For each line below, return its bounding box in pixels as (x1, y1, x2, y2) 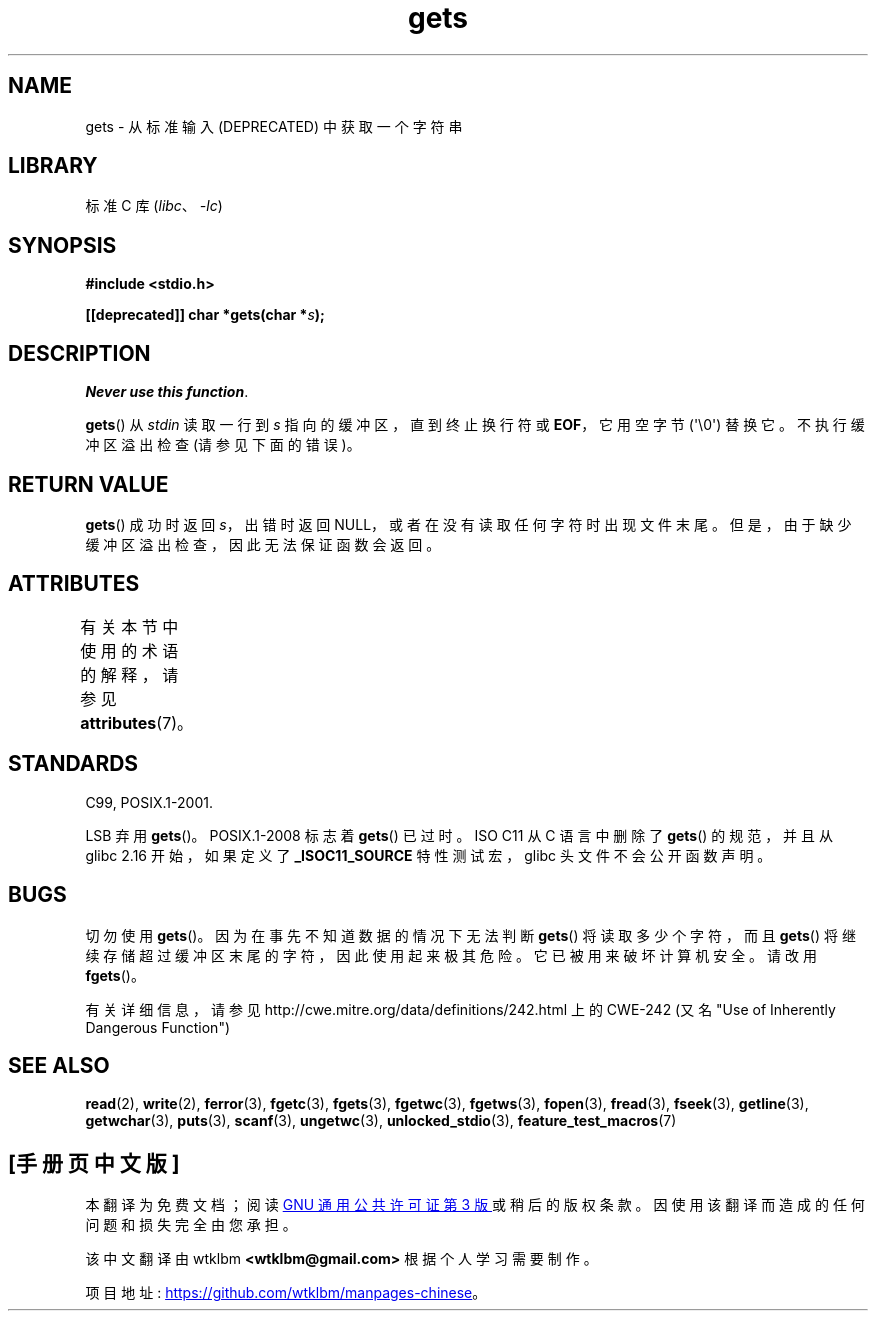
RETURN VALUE (8, 471, 169, 497)
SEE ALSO (8, 1052, 110, 1078)
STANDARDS (8, 751, 139, 777)
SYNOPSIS (8, 232, 117, 258)
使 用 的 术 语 (80, 640, 179, 661)
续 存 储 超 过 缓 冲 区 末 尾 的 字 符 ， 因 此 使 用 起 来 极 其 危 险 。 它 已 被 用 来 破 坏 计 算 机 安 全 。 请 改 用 (85, 946, 817, 964)
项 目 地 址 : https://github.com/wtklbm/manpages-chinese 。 (85, 1284, 487, 1302)
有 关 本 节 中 (80, 616, 179, 637)
